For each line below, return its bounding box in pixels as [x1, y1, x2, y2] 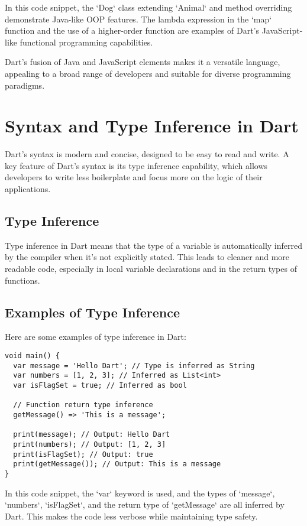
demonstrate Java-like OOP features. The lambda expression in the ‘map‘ [5, 12, 272, 25]
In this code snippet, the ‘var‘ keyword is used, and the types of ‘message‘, [5, 486, 275, 499]
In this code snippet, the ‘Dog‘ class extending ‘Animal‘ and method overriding [5, 1, 292, 13]
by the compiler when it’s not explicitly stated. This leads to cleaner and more [5, 251, 290, 263]
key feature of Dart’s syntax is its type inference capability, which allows [5, 159, 268, 171]
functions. [5, 274, 40, 286]
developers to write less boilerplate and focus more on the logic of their [5, 171, 263, 183]
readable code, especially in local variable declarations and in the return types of [5, 262, 297, 275]
